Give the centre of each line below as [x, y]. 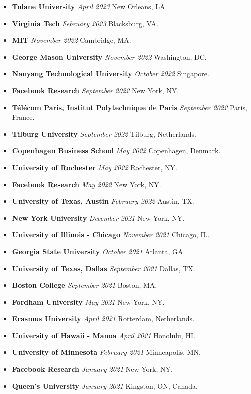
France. [23, 117]
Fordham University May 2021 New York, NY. [88, 301]
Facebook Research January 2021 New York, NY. [92, 369]
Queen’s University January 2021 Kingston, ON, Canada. [105, 385]
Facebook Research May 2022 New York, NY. [87, 184]
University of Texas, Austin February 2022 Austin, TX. [103, 201]
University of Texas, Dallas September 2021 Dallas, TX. [104, 268]
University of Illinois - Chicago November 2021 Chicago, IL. [111, 234]
